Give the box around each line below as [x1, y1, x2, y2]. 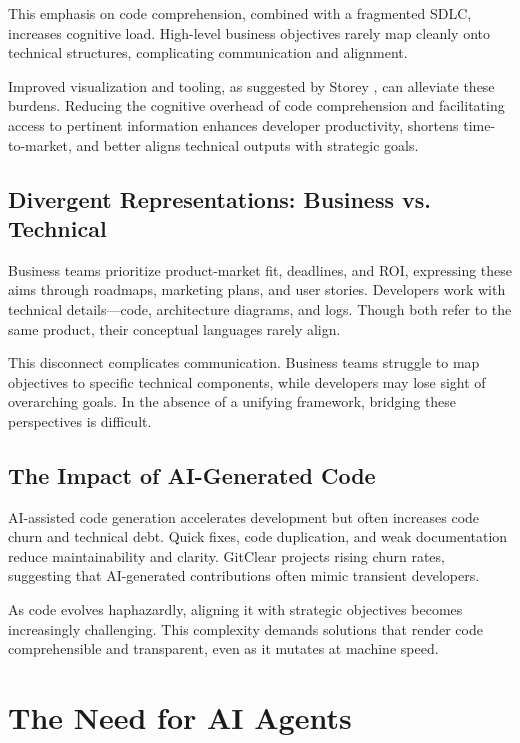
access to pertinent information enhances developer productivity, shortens [8, 114, 459, 135]
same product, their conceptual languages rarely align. [8, 318, 341, 339]
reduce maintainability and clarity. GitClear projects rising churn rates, [8, 545, 445, 566]
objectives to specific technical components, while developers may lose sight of [8, 371, 486, 392]
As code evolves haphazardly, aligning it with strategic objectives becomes [8, 599, 463, 620]
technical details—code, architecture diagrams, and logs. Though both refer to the [8, 298, 512, 319]
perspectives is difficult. [8, 410, 152, 431]
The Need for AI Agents [8, 697, 352, 738]
